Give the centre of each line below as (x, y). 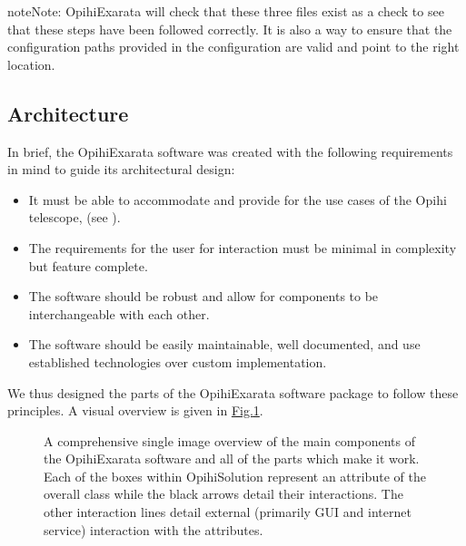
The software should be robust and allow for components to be (203, 296)
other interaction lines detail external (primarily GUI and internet (228, 512)
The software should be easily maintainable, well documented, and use (224, 344)
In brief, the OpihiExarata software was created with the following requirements (230, 151)
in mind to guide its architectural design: (121, 169)
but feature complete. (88, 265)
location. (31, 64)
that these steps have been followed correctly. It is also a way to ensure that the (230, 29)
